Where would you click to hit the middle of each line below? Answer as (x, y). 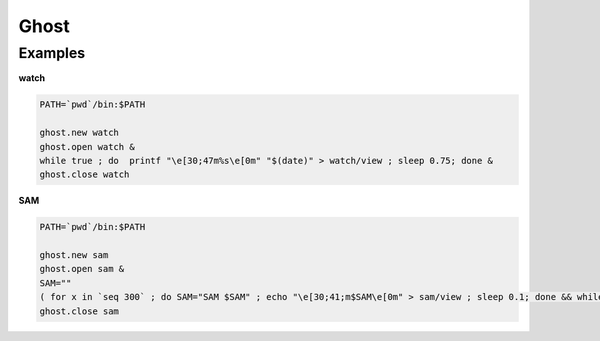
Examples (52, 53)
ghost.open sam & (82, 269)
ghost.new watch (79, 133)
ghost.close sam (79, 311)
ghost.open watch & (87, 146)
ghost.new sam (74, 255)
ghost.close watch (84, 174)
